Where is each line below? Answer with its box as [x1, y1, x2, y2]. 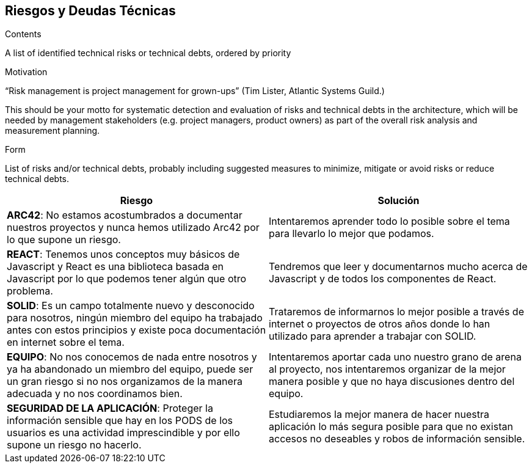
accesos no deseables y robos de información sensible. [269, 433, 525, 445]
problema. [7, 285, 53, 298]
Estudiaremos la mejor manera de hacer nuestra [269, 408, 490, 421]
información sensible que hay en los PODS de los [7, 414, 233, 427]
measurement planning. [5, 125, 100, 136]
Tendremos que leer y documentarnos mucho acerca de [269, 260, 528, 273]
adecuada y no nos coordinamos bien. [7, 387, 183, 400]
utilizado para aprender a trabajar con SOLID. [269, 330, 476, 343]
